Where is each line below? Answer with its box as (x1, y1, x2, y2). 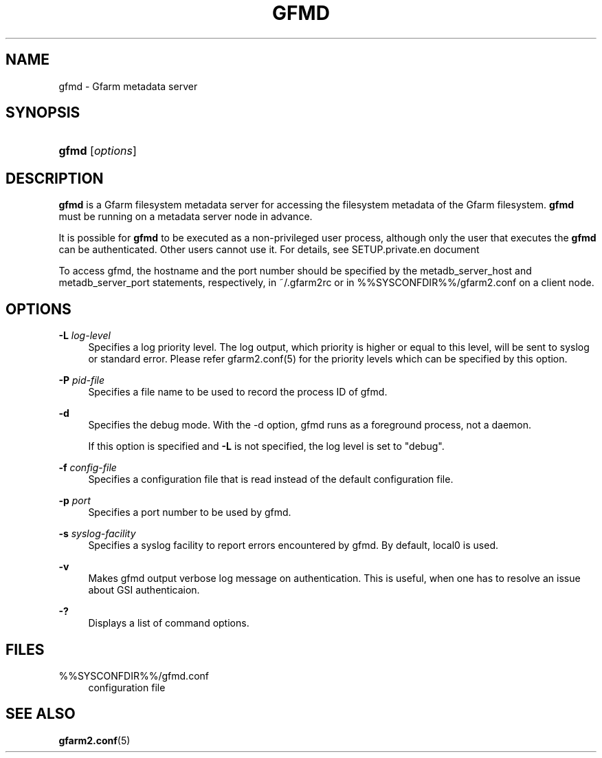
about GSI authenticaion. (88, 584, 200, 596)
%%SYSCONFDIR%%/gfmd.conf (58, 669, 209, 682)
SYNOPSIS (5, 104, 80, 122)
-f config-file (58, 462, 117, 474)
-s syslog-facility (58, 528, 136, 540)
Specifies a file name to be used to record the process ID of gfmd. (88, 386, 388, 398)
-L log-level (58, 329, 111, 342)
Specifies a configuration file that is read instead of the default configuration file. (88, 473, 454, 486)
